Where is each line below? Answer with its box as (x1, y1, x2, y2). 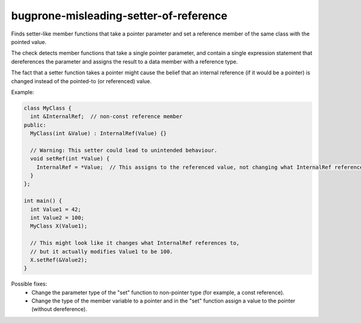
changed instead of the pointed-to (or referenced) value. (11, 77, 152, 84)
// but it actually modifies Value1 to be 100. (30, 248, 173, 255)
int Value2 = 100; (30, 214, 84, 221)
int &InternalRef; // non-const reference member (30, 113, 183, 120)
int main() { (23, 198, 63, 204)
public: (23, 121, 46, 128)
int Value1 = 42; (30, 205, 81, 213)
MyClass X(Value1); (30, 223, 88, 230)
